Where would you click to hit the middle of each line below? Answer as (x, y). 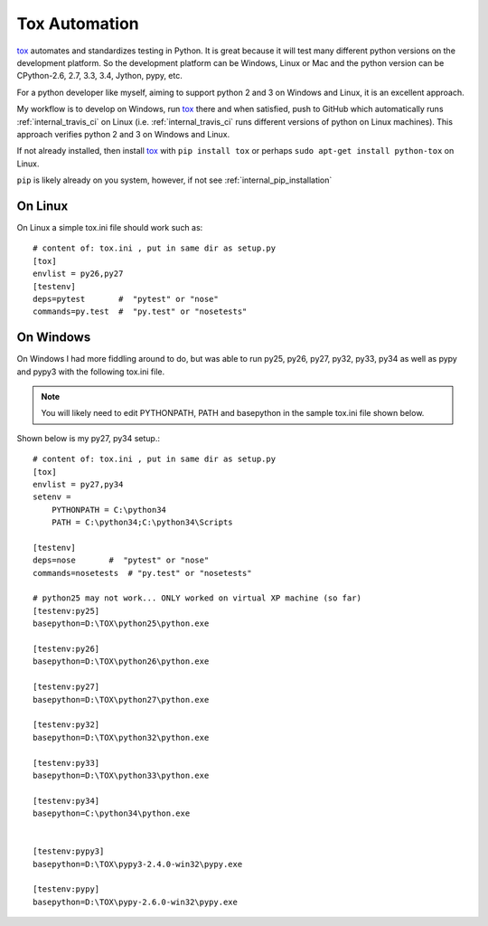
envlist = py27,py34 (78, 484)
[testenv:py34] (66, 801)
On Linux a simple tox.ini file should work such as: (110, 227)
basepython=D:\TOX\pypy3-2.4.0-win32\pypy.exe (138, 864)
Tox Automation (78, 24)
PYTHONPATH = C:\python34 (109, 510)
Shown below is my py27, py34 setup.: (89, 438)
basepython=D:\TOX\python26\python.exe (121, 661)
